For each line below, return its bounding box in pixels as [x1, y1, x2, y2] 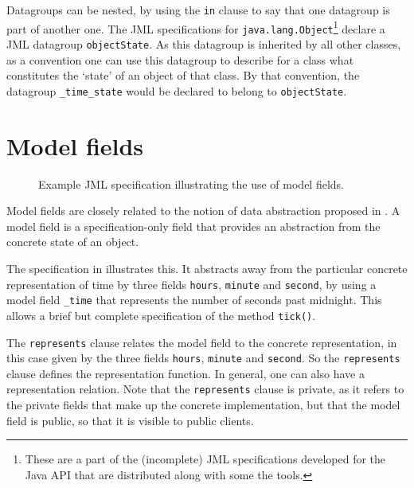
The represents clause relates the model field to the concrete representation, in [6, 334, 397, 350]
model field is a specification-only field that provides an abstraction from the [6, 217, 381, 234]
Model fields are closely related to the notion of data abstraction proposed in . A [6, 202, 400, 219]
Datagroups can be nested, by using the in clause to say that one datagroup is [6, 2, 390, 18]
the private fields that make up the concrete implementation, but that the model [6, 396, 400, 413]
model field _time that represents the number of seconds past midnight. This [6, 291, 382, 308]
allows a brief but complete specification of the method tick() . [6, 306, 316, 323]
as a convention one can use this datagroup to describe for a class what [6, 51, 354, 68]
